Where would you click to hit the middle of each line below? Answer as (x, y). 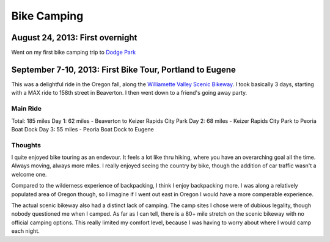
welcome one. (29, 174)
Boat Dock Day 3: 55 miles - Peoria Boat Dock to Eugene (82, 129)
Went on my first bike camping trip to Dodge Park (74, 53)
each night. (25, 231)
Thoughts (26, 145)
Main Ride (27, 109)
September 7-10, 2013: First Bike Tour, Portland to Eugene (124, 69)
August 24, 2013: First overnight (74, 38)
